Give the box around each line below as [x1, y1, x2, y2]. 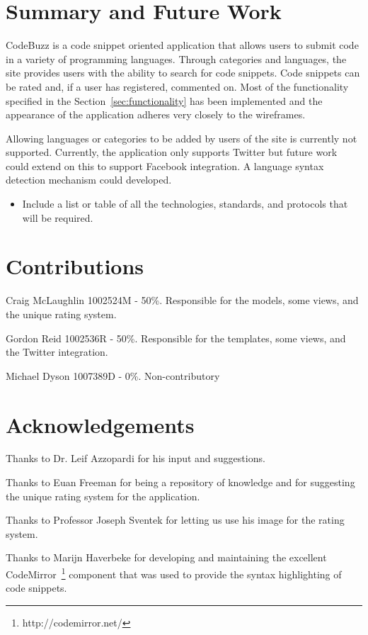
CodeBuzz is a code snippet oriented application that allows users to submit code [6, 38, 359, 52]
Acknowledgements [6, 410, 195, 439]
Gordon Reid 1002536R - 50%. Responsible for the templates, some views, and [6, 330, 346, 345]
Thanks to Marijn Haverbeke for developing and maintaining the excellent [6, 550, 327, 565]
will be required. [22, 210, 93, 225]
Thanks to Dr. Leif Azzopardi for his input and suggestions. [6, 451, 265, 466]
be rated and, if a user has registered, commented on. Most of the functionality [6, 79, 349, 94]
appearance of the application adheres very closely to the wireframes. [6, 107, 306, 122]
